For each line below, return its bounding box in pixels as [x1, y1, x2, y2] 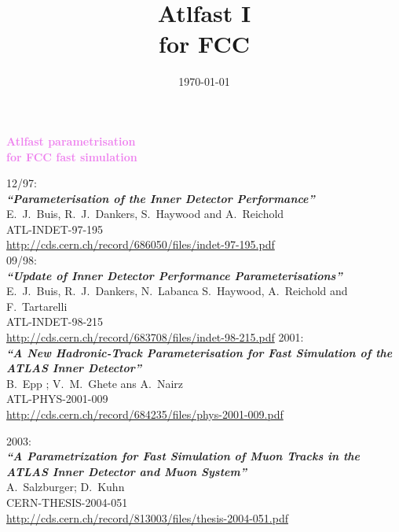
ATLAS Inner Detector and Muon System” [6, 463, 247, 479]
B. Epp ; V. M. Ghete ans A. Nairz [6, 375, 184, 391]
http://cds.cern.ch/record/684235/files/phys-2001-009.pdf [6, 406, 284, 422]
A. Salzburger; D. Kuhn [6, 478, 125, 495]
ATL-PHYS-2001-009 [6, 390, 108, 407]
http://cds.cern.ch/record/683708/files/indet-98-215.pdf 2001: [6, 329, 304, 345]
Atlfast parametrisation [6, 132, 136, 149]
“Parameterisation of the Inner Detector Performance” [6, 190, 315, 206]
